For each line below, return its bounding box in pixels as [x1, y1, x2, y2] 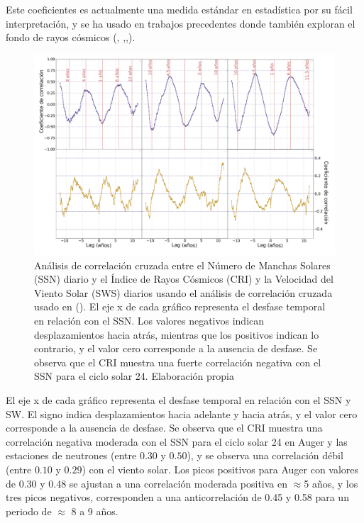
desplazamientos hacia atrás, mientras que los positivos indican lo [34, 327, 319, 342]
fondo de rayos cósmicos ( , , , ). [6, 30, 136, 45]
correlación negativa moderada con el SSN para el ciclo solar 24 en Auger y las [6, 434, 348, 449]
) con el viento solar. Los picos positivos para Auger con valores [82, 461, 359, 476]
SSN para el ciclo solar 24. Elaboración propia [34, 369, 235, 383]
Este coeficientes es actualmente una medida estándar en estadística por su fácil [6, 2, 353, 16]
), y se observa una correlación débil [187, 448, 343, 463]
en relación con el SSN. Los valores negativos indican [34, 313, 265, 327]
